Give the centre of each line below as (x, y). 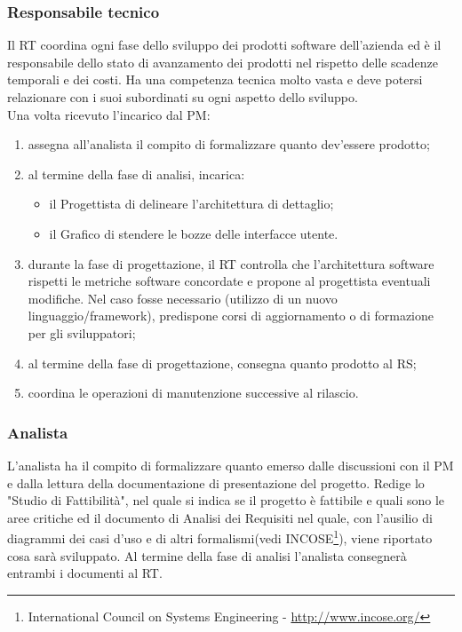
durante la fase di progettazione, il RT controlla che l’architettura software (231, 263)
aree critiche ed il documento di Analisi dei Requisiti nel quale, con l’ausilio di (220, 517)
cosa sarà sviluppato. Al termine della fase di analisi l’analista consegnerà (207, 555)
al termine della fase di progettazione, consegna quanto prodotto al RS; (222, 363)
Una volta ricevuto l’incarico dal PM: (109, 114)
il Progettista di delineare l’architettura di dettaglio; (191, 204)
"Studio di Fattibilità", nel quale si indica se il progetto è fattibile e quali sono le (226, 500)
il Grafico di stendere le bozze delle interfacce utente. (194, 233)
